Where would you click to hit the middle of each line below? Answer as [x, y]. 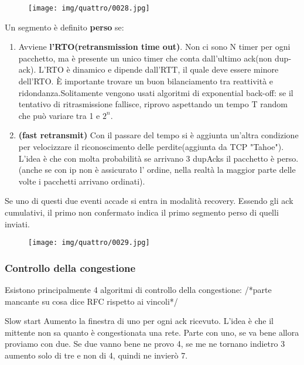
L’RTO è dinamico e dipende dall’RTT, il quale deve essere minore [159, 69]
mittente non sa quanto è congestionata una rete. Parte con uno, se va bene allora [152, 332]
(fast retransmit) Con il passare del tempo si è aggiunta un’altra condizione [158, 135]
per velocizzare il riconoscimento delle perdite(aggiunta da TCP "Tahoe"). [151, 146]
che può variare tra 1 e [59, 115]
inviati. [17, 224]
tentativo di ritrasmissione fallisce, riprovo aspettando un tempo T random [153, 104]
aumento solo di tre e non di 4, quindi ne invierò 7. [96, 355]
